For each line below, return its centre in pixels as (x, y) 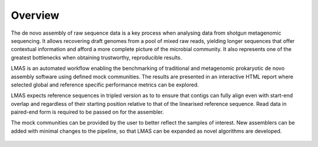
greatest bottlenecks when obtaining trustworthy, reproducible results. (96, 57)
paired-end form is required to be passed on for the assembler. (87, 112)
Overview (35, 15)
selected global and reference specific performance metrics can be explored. (105, 85)
